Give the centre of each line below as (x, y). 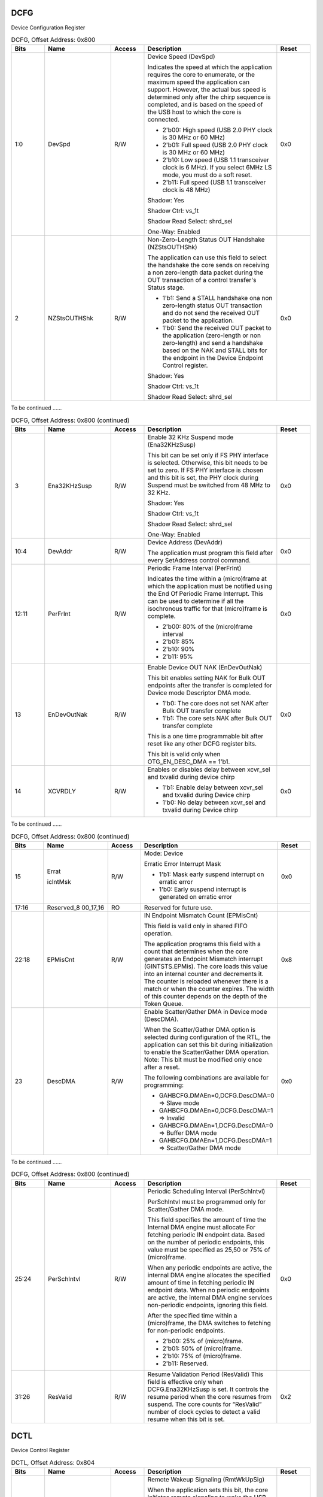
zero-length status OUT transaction (212, 305)
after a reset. (162, 1067)
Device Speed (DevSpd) (181, 57)
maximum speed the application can (199, 82)
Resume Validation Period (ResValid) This (205, 1374)
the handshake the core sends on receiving (208, 265)
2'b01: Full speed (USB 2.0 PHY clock (215, 145)
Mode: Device (164, 853)
